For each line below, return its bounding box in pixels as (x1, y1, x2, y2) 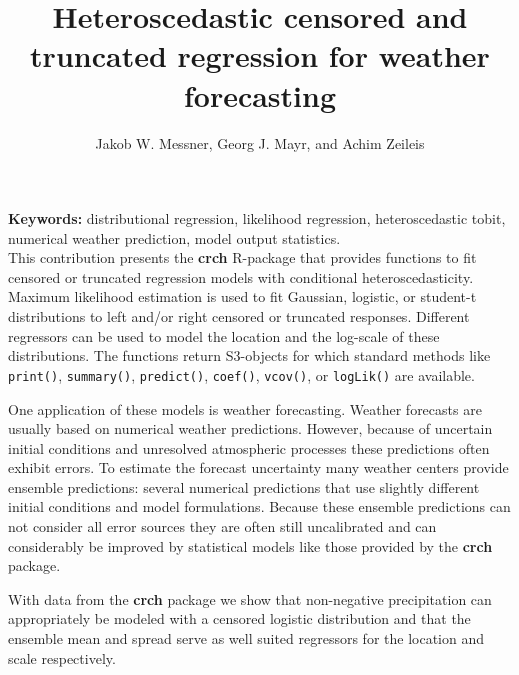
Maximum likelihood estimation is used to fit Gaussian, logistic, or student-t (8, 286, 477, 307)
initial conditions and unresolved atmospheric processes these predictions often (8, 437, 490, 458)
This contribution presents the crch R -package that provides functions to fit (8, 247, 477, 268)
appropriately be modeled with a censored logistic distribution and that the (8, 608, 471, 629)
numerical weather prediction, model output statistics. (8, 227, 341, 248)
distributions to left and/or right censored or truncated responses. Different (8, 306, 470, 327)
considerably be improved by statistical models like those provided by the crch (8, 535, 493, 556)
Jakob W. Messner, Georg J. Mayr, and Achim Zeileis (95, 132, 425, 153)
